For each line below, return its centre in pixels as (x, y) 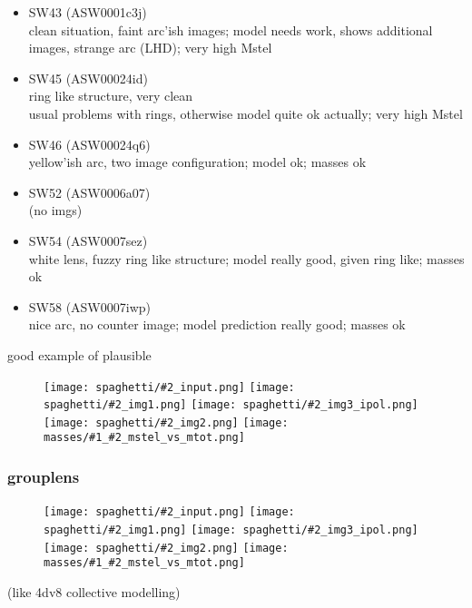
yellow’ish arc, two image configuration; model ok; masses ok (197, 162)
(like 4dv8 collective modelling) (94, 591)
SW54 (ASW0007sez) (88, 240)
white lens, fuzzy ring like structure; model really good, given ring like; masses (246, 258)
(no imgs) (55, 210)
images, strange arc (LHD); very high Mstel (150, 48)
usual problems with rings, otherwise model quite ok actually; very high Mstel (246, 113)
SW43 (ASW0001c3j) (88, 12)
